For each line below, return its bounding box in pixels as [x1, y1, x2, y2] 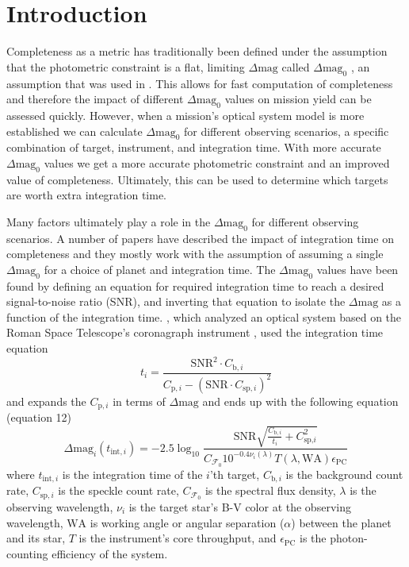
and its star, [6, 530, 66, 546]
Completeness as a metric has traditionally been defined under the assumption [6, 43, 388, 60]
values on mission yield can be [224, 91, 372, 107]
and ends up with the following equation [202, 392, 399, 409]
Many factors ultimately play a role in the [6, 213, 211, 229]
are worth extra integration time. [6, 187, 166, 203]
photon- [330, 530, 368, 546]
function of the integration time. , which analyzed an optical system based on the [6, 308, 402, 325]
